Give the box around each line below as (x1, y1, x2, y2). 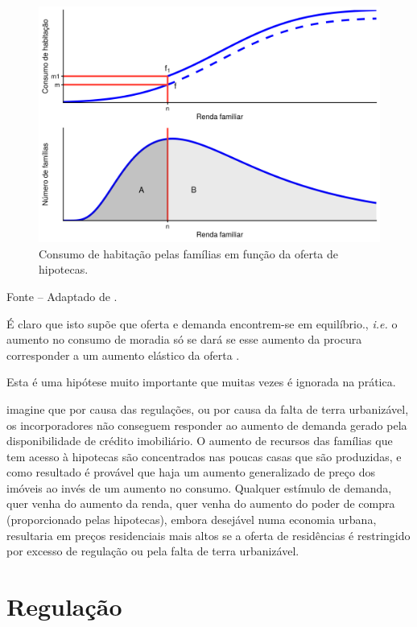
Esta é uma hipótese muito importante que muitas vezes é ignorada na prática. (6, 373, 396, 390)
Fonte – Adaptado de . (6, 287, 118, 304)
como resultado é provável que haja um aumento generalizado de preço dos (6, 464, 375, 481)
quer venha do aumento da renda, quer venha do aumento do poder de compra (6, 495, 395, 512)
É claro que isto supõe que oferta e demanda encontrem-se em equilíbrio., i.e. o (6, 315, 398, 332)
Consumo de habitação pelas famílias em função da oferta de (39, 245, 339, 262)
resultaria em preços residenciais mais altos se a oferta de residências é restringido (6, 526, 411, 543)
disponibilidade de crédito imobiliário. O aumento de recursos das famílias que (6, 432, 393, 449)
